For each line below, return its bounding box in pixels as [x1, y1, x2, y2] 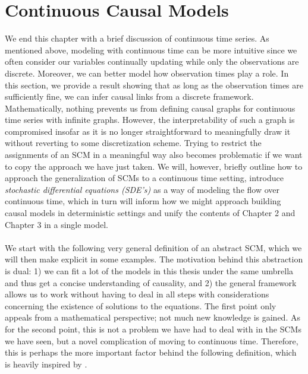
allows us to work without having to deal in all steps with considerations [5, 288, 269, 300]
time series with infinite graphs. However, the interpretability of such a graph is [5, 113, 295, 126]
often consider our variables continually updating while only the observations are [5, 55, 299, 68]
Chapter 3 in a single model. [5, 218, 108, 230]
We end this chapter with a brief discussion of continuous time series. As [5, 32, 269, 45]
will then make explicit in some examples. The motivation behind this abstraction [5, 253, 303, 265]
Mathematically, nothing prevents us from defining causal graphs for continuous [5, 102, 296, 114]
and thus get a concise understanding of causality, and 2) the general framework [5, 276, 297, 289]
